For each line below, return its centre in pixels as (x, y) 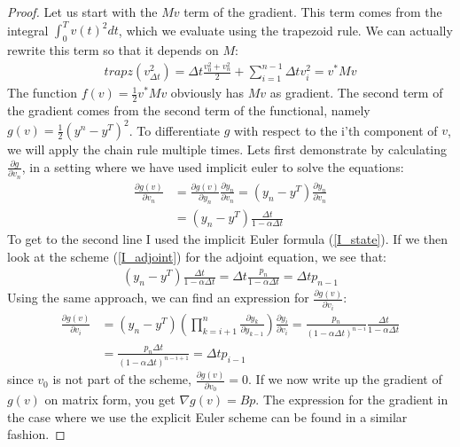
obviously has (207, 93)
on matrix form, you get (110, 399)
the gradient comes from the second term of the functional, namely (189, 110)
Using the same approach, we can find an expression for (158, 298)
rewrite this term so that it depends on (113, 49)
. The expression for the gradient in (352, 399)
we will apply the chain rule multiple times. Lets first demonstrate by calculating (227, 149)
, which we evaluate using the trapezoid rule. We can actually (285, 30)
